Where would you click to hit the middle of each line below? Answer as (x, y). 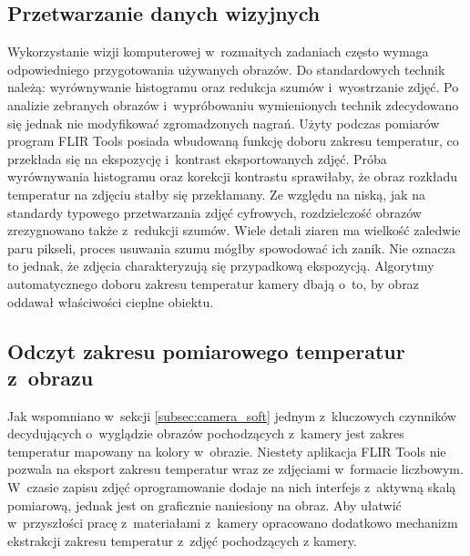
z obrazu (51, 377)
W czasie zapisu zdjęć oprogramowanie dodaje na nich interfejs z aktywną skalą (232, 487)
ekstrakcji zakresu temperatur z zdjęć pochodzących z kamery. (182, 540)
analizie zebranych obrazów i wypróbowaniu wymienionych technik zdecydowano (233, 104)
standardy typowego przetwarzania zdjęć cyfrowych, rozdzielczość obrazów (215, 212)
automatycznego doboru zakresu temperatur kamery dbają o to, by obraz (213, 283)
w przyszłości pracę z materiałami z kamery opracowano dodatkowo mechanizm (233, 523)
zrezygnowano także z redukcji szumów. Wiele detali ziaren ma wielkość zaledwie (234, 230)
